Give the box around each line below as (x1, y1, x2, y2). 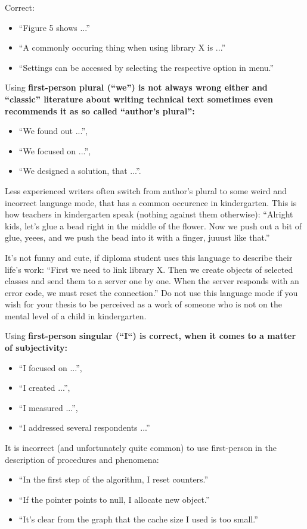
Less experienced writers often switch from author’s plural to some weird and (5, 184, 287, 197)
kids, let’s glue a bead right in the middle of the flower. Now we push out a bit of (5, 219, 302, 232)
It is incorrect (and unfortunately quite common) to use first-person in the (5, 441, 277, 454)
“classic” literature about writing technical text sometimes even (5, 92, 273, 105)
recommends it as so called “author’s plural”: (5, 104, 195, 117)
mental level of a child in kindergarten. (5, 309, 147, 322)
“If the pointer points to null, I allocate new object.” (18, 493, 210, 505)
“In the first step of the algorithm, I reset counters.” (18, 473, 209, 486)
